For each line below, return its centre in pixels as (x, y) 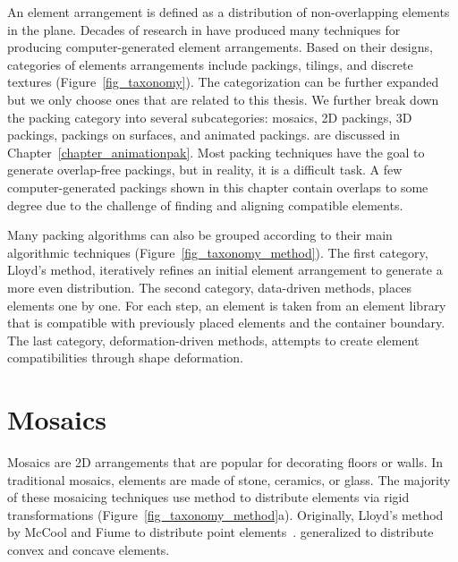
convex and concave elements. (89, 549)
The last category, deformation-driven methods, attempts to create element (213, 340)
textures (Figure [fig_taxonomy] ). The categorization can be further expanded (223, 82)
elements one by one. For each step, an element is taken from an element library (227, 305)
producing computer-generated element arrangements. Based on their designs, (220, 47)
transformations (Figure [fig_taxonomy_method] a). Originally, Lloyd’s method (225, 514)
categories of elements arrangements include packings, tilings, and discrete (210, 64)
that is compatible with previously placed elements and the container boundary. (226, 323)
